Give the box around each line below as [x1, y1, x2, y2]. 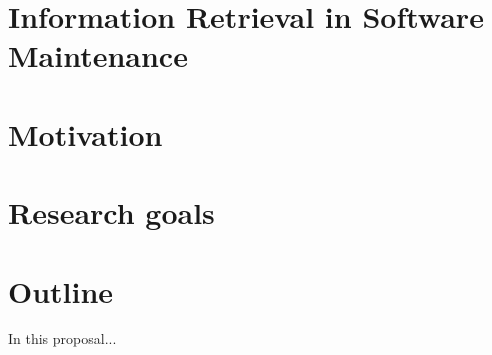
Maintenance [8, 35, 188, 76]
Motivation [8, 113, 163, 154]
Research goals [8, 192, 215, 233]
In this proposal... [8, 328, 117, 349]
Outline [8, 270, 114, 311]
